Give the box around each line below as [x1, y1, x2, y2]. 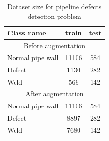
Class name [7, 28, 46, 38]
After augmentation [25, 88, 84, 99]
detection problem [28, 11, 81, 21]
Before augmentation [23, 40, 86, 51]
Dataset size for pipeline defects [7, 1, 102, 11]
